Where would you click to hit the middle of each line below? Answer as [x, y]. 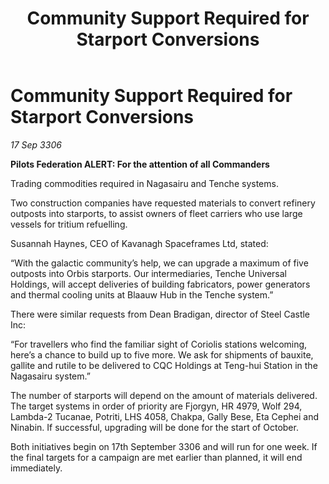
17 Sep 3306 [36, 144]
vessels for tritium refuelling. [69, 224]
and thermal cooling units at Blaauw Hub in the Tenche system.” [142, 294]
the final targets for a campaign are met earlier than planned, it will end [156, 457]
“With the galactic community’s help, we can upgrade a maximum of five [159, 263]
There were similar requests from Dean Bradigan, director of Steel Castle [160, 314]
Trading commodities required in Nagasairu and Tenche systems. [144, 183]
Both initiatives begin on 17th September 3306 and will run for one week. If [164, 446]
